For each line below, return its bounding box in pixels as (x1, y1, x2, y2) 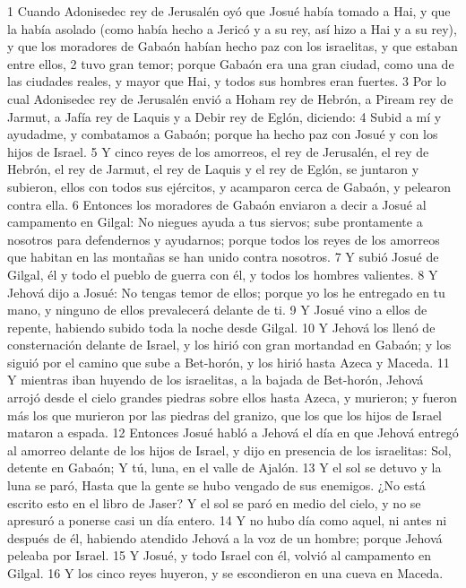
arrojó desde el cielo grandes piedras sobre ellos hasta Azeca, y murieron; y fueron (7, 388, 458, 407)
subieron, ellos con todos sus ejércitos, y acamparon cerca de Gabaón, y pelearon (7, 177, 452, 195)
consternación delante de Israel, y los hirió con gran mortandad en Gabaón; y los (7, 335, 452, 354)
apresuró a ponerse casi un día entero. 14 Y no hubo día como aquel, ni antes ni (7, 511, 447, 530)
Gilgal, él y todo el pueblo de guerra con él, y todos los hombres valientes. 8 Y (7, 264, 438, 283)
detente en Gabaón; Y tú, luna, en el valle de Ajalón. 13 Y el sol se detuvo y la (7, 458, 442, 477)
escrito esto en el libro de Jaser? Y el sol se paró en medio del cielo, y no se (7, 493, 421, 512)
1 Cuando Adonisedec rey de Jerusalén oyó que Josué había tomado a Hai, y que (7, 2, 451, 20)
